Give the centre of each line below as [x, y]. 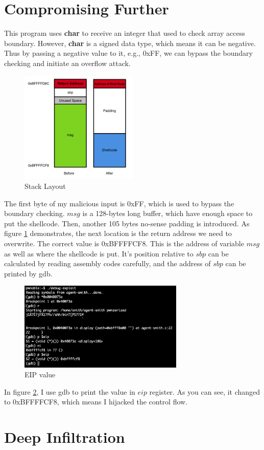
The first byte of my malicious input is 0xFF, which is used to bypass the [119, 203]
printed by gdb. [28, 273]
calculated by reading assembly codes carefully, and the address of [107, 263]
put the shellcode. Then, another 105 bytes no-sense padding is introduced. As [127, 223]
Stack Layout [45, 186]
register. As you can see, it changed [205, 391]
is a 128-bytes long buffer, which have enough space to [167, 213]
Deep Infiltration [65, 437]
